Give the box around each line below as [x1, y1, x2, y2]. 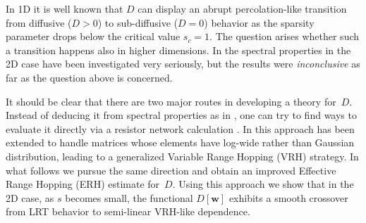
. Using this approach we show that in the [172, 177, 354, 191]
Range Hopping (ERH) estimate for [6, 177, 160, 191]
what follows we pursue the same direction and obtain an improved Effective [6, 163, 336, 177]
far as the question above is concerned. [6, 70, 173, 84]
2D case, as [6, 190, 54, 205]
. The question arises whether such [209, 29, 360, 44]
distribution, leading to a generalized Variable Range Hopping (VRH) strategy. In [6, 148, 359, 163]
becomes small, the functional [65, 190, 193, 205]
